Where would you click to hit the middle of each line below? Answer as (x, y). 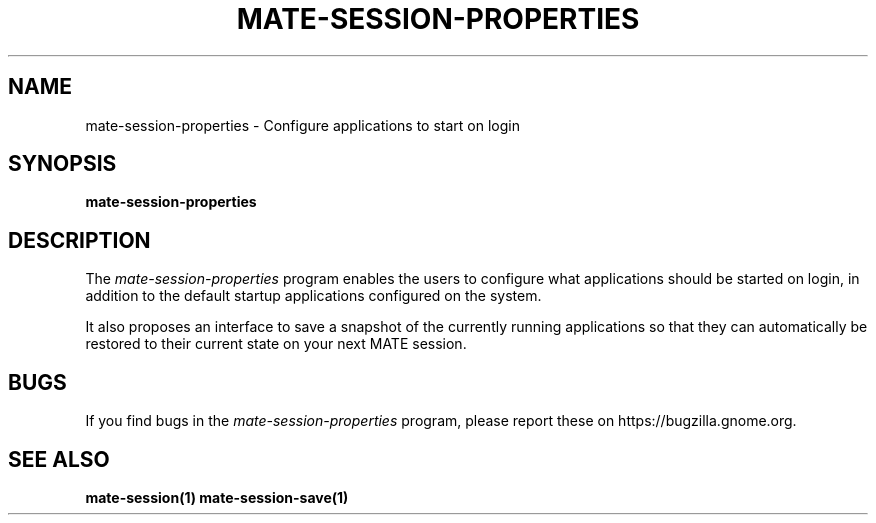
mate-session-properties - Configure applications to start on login (302, 125)
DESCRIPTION (79, 240)
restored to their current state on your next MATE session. (276, 344)
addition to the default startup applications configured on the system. (313, 296)
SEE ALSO (59, 459)
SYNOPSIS (62, 164)
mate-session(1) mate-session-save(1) (217, 497)
